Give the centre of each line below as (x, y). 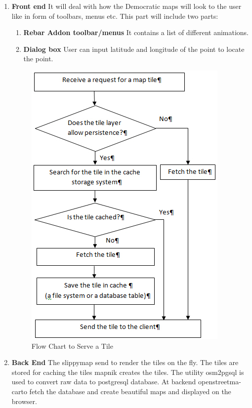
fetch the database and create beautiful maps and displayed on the (130, 391)
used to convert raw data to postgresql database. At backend (104, 382)
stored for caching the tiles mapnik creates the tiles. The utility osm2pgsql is (128, 372)
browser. (24, 401)
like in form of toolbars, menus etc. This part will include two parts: (115, 16)
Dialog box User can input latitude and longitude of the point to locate (134, 49)
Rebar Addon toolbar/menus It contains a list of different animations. (136, 32)
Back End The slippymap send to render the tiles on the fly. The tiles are (125, 362)
